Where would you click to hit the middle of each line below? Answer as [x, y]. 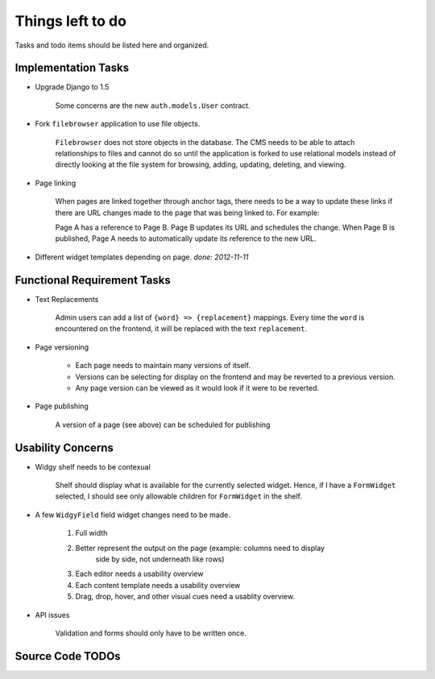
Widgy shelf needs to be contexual [93, 466]
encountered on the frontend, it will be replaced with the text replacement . [181, 329]
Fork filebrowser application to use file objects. [118, 124]
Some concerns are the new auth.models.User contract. [153, 106]
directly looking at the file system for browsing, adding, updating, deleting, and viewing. [201, 164]
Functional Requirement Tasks [93, 280]
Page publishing [62, 406]
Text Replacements [67, 299]
